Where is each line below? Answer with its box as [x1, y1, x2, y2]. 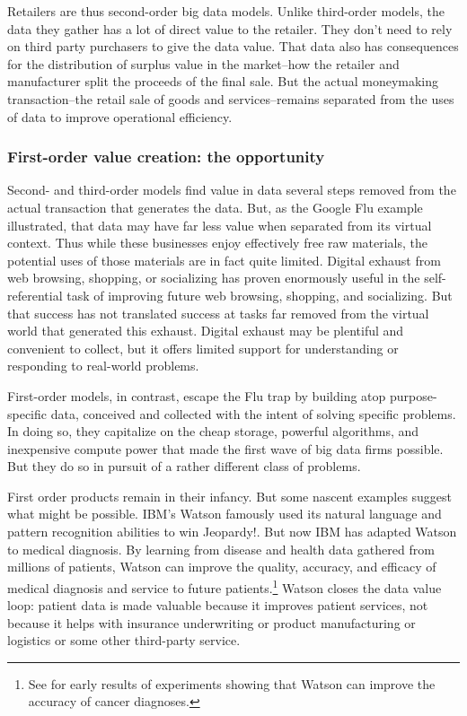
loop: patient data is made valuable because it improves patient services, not [7, 596, 428, 615]
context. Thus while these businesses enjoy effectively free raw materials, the [7, 233, 428, 252]
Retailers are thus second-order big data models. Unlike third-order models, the [7, 2, 445, 20]
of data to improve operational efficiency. [7, 107, 233, 126]
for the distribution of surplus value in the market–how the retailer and [7, 54, 400, 73]
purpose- [389, 386, 437, 405]
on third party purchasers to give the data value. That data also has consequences [7, 37, 459, 56]
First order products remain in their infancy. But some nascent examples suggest [7, 486, 453, 505]
